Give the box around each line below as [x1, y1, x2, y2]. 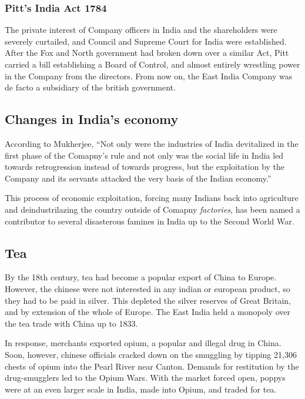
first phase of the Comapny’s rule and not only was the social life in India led [5, 149, 284, 161]
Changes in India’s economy [5, 110, 179, 128]
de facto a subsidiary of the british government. [5, 81, 176, 93]
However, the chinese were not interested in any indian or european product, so [5, 282, 290, 294]
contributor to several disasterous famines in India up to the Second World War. [5, 214, 294, 227]
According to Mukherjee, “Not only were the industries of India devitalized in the [5, 137, 299, 149]
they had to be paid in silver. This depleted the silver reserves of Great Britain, [5, 294, 291, 306]
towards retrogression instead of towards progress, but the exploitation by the [5, 160, 285, 173]
